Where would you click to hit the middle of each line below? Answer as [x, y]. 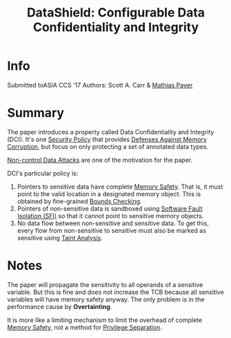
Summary [36, 113]
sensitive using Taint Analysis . [60, 237]
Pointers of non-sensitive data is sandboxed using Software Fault [110, 209]
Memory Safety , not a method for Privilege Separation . [84, 327]
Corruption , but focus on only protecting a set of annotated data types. [108, 147]
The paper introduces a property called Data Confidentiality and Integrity [111, 131]
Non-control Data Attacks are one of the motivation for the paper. [100, 160]
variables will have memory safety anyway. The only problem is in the [106, 299]
